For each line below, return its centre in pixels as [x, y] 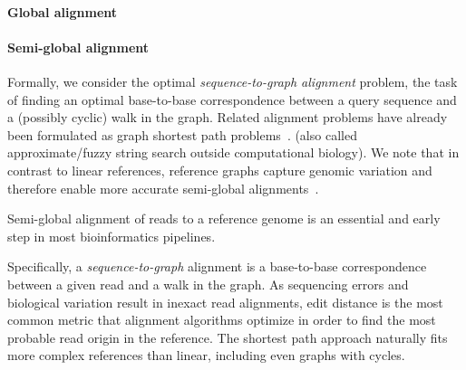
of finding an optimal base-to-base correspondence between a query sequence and [232, 99]
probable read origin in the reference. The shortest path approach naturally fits [228, 337]
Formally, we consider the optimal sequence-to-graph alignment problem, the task [233, 81]
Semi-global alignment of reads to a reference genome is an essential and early [224, 218]
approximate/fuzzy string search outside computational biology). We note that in [233, 152]
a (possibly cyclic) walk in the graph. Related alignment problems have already [228, 117]
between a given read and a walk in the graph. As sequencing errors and [208, 284]
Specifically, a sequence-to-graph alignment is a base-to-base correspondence [217, 266]
